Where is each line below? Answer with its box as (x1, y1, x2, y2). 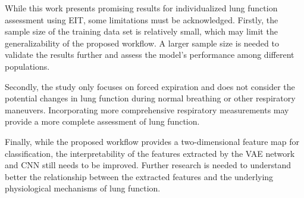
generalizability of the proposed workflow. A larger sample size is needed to (5, 36, 279, 49)
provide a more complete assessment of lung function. (5, 115, 200, 128)
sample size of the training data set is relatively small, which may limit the (5, 25, 278, 38)
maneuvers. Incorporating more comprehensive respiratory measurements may (5, 103, 289, 116)
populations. (5, 60, 50, 72)
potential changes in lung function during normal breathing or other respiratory (5, 92, 296, 104)
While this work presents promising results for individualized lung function (5, 2, 278, 14)
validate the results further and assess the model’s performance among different (5, 48, 294, 61)
